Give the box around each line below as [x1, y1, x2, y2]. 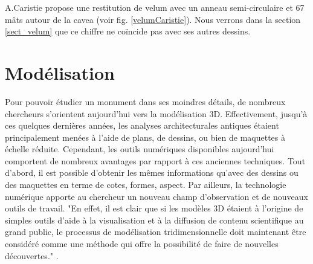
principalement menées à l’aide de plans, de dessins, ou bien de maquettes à [5, 130, 286, 143]
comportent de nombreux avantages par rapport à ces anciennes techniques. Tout [5, 154, 306, 167]
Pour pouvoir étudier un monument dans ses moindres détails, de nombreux [5, 95, 286, 108]
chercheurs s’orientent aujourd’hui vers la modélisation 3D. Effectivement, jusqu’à [5, 107, 308, 120]
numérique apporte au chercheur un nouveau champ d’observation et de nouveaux [5, 190, 308, 202]
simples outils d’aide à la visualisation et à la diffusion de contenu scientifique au [5, 213, 304, 226]
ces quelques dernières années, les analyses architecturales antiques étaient [5, 119, 279, 132]
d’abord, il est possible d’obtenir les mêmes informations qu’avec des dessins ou [5, 166, 298, 179]
